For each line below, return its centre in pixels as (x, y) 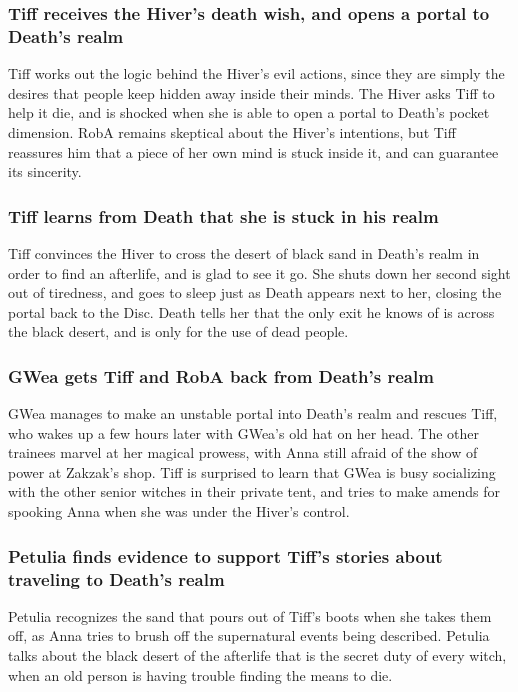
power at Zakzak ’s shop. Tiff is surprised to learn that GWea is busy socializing (252, 471)
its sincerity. (45, 171)
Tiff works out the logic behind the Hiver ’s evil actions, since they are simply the (256, 73)
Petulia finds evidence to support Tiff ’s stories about (225, 555)
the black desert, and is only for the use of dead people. (178, 331)
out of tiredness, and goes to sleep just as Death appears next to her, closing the (255, 292)
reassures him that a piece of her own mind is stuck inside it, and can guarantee (253, 151)
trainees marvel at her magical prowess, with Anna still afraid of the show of (243, 452)
